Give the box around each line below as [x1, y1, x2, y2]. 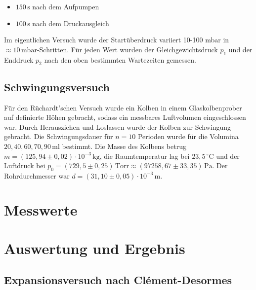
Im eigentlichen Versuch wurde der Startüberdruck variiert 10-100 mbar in [4, 35, 229, 45]
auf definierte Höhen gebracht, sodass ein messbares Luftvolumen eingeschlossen [4, 112, 246, 122]
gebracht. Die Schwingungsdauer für [4, 131, 113, 142]
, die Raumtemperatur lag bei [99, 150, 190, 161]
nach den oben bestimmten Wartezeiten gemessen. [44, 54, 196, 65]
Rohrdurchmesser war [4, 170, 70, 181]
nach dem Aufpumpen [32, 1, 99, 11]
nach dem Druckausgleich [32, 18, 109, 28]
